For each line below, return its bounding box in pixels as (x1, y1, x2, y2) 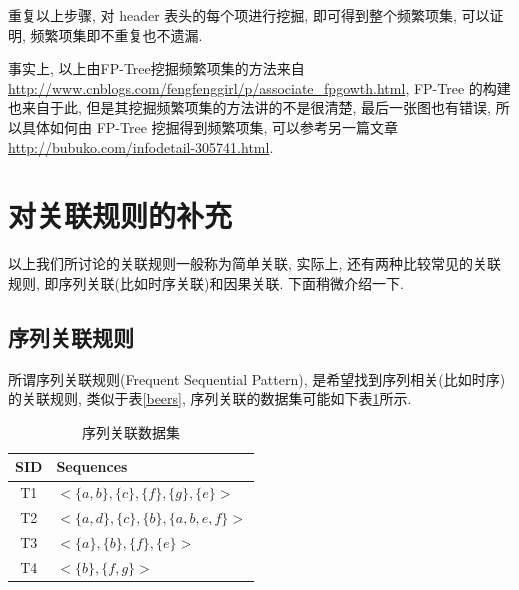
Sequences (56, 456, 128, 477)
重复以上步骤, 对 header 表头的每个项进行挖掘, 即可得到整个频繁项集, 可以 (8, 5, 490, 25)
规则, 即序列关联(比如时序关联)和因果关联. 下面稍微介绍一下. (8, 272, 404, 293)
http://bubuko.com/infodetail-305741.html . (8, 136, 274, 157)
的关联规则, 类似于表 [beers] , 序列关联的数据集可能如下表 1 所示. (8, 388, 412, 409)
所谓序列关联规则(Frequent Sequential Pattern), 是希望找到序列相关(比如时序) (8, 368, 506, 389)
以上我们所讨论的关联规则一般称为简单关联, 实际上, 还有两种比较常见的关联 (8, 253, 502, 274)
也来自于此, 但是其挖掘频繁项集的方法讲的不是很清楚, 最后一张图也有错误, (8, 97, 491, 118)
